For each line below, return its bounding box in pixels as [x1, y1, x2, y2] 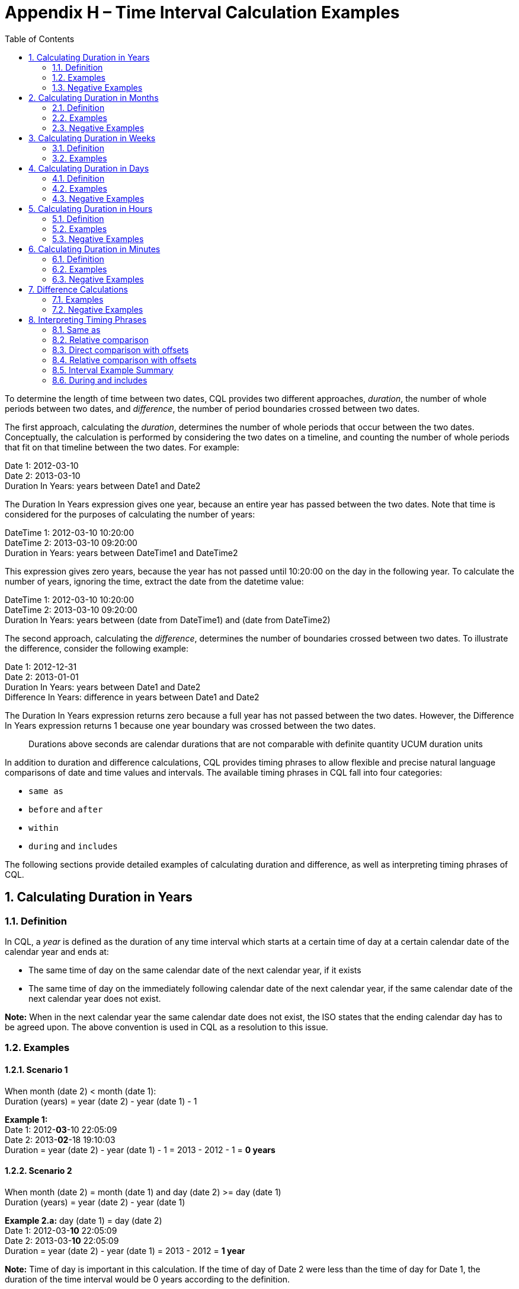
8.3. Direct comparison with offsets [52, 344, 189, 355]
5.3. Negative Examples [52, 233, 144, 244]
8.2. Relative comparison [52, 334, 149, 345]
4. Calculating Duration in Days [28, 163, 149, 173]
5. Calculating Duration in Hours [28, 203, 153, 214]
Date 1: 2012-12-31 [5, 661, 77, 672]
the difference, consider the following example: [5, 643, 188, 653]
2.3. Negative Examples [52, 122, 145, 133]
